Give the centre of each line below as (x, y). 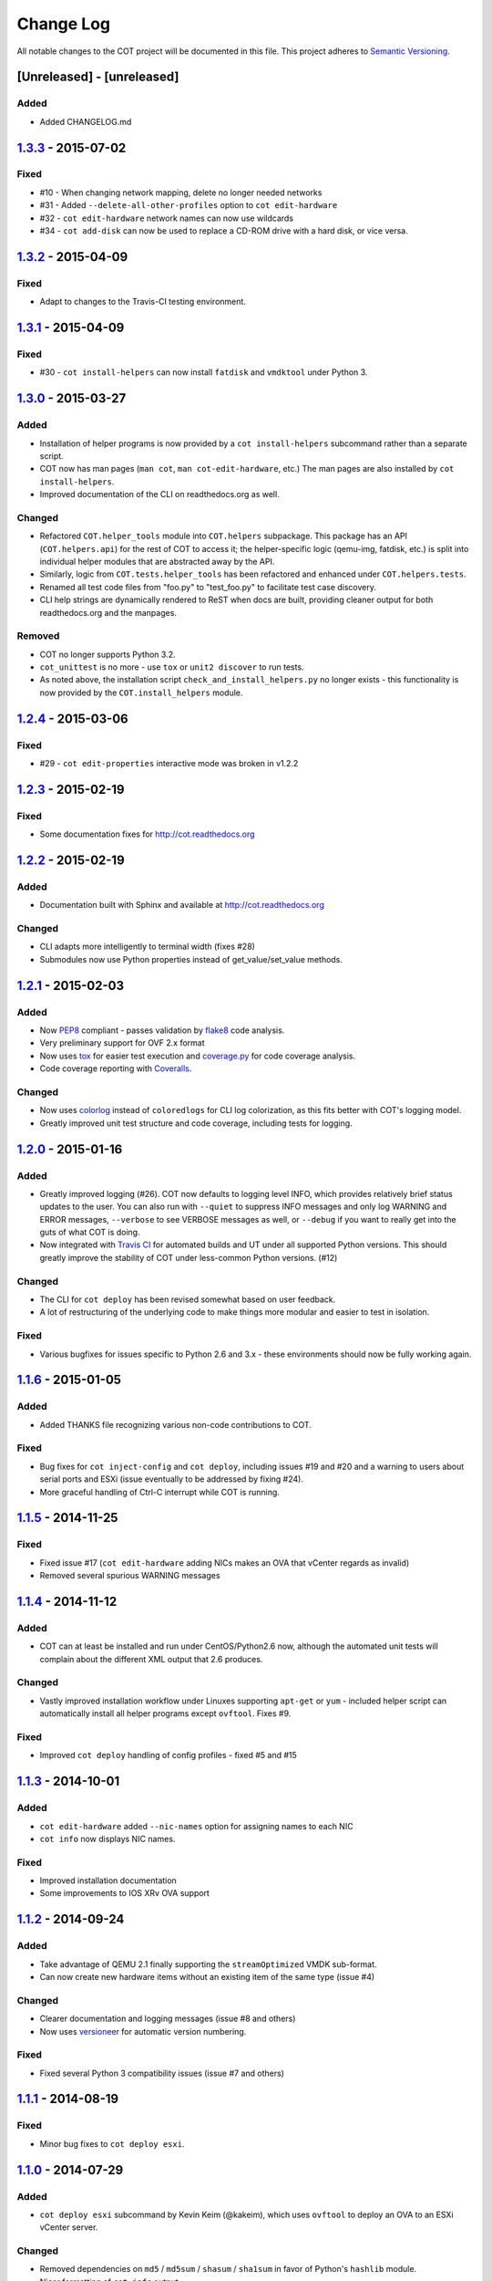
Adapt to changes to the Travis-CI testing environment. (143, 302)
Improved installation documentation (108, 1880)
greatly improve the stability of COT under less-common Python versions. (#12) (189, 1257)
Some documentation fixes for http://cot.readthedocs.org (147, 834)
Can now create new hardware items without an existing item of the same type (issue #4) (207, 1976)
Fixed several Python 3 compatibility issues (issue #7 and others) (162, 2073)
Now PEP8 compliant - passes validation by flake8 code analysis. (162, 1030)
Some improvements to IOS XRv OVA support (124, 1893)
